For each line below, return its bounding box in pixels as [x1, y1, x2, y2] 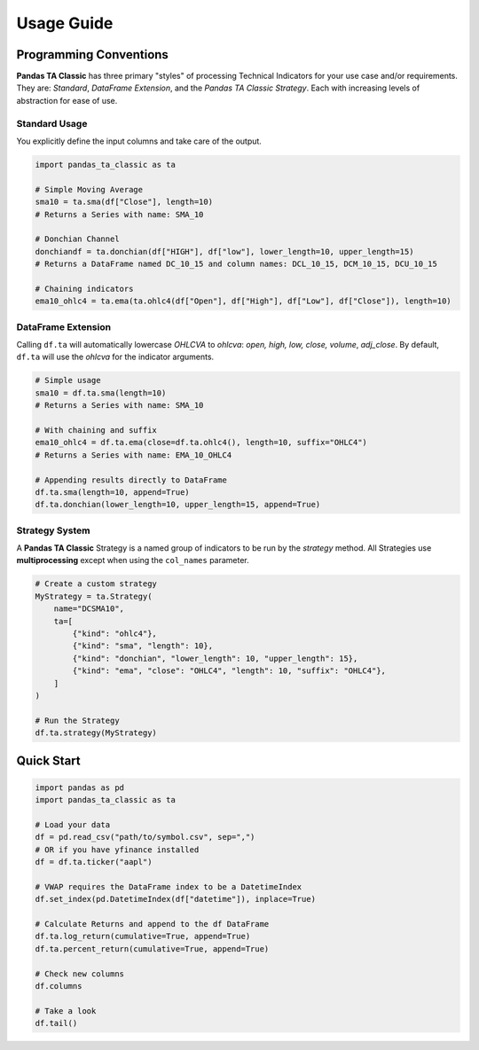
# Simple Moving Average [35, 184, 144, 194]
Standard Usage [16, 117, 88, 129]
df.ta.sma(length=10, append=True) [35, 487, 190, 497]
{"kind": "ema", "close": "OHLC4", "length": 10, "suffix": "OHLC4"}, [72, 666, 386, 676]
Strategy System [16, 524, 90, 537]
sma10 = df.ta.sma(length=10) [35, 388, 167, 398]
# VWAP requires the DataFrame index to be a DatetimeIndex [35, 882, 302, 891]
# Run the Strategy [35, 715, 120, 725]
